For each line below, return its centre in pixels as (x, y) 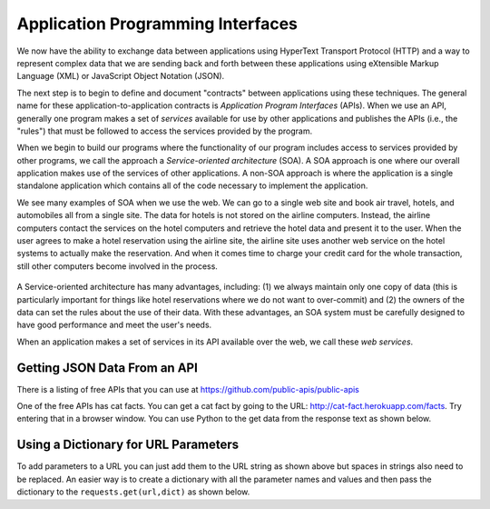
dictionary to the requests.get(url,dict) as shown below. (133, 492)
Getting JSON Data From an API (108, 368)
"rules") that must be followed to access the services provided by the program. (165, 131)
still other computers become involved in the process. (117, 266)
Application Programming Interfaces (157, 24)
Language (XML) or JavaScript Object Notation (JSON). (121, 76)
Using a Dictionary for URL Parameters (128, 445)
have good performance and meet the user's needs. (114, 325)
